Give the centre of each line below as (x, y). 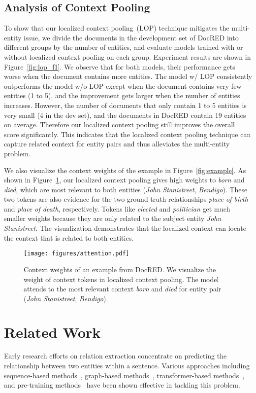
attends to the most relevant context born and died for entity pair (123, 289)
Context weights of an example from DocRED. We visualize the (120, 269)
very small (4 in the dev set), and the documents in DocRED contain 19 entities (125, 115)
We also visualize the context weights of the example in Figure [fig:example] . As (125, 170)
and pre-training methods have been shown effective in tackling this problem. (122, 385)
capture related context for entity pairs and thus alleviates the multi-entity (117, 144)
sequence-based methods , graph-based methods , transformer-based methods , (124, 375)
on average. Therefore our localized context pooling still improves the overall (119, 125)
